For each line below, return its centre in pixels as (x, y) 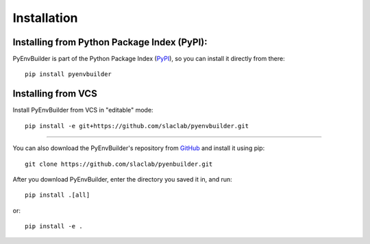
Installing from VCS (55, 94)
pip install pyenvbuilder (69, 74)
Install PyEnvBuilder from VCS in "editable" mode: (83, 110)
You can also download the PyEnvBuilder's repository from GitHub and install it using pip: (139, 148)
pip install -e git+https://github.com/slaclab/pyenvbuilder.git (137, 126)
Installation (45, 18)
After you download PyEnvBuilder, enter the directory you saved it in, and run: (122, 179)
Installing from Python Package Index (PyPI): (110, 42)
